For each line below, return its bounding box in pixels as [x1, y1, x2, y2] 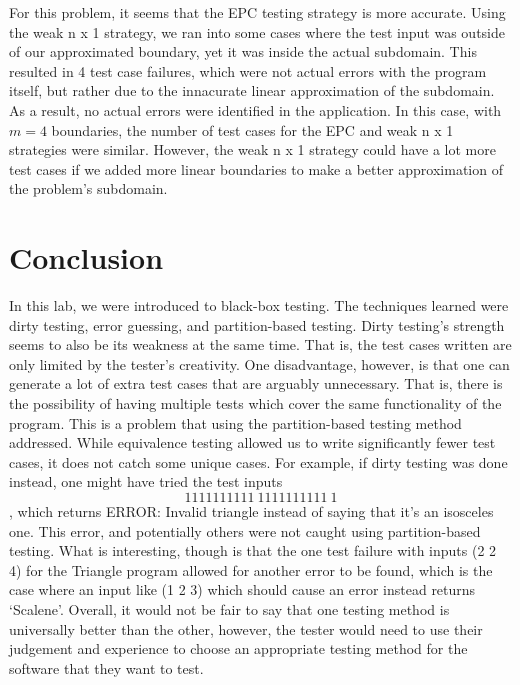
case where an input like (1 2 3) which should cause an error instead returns [9, 579, 476, 600]
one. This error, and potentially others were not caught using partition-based [9, 520, 481, 541]
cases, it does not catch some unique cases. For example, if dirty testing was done [9, 451, 508, 472]
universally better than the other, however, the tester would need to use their [9, 618, 483, 639]
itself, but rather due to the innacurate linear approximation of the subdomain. [9, 80, 495, 101]
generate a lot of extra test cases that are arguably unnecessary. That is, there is [9, 373, 503, 394]
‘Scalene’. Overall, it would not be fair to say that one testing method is [9, 598, 450, 619]
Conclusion [9, 237, 164, 278]
